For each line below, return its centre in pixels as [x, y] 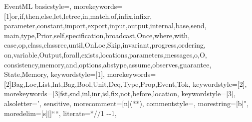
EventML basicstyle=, [38, 6]
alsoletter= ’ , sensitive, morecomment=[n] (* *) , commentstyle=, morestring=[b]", [126, 103]
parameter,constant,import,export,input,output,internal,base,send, [105, 26]
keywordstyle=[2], [220, 84]
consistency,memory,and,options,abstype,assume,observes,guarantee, [108, 64]
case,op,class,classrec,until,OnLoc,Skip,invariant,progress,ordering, [105, 45]
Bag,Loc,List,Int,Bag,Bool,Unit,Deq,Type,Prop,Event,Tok [100, 84]
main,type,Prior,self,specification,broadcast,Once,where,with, [97, 35]
